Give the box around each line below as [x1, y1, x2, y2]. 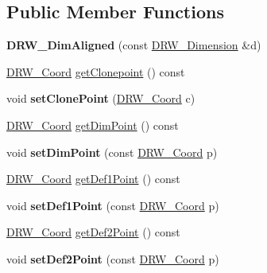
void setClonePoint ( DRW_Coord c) [6, 90, 195, 107]
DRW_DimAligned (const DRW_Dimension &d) [6, 37, 261, 53]
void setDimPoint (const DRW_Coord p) [6, 143, 218, 160]
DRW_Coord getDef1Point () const [6, 170, 180, 187]
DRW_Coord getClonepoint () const [6, 63, 185, 80]
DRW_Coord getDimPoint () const [6, 116, 179, 133]
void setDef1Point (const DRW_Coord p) [6, 197, 219, 213]
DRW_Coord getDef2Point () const [6, 224, 180, 240]
